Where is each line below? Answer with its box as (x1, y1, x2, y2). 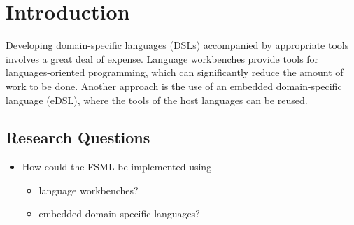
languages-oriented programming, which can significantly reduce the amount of (6, 65, 344, 80)
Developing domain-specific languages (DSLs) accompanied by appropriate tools (6, 38, 349, 52)
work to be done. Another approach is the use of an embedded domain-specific (6, 78, 342, 93)
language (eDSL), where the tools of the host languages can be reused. (6, 92, 308, 107)
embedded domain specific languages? (38, 206, 200, 221)
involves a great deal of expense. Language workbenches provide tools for (6, 51, 319, 66)
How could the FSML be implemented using (22, 159, 212, 174)
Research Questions (6, 126, 150, 148)
